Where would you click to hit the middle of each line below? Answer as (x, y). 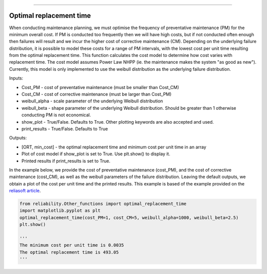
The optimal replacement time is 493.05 (69, 252)
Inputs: (16, 78)
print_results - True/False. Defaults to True (65, 129)
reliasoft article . (25, 191)
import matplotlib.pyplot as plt (60, 211)
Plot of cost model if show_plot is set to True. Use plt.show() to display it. (96, 154)
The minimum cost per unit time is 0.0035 (72, 245)
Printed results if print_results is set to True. (66, 161)
